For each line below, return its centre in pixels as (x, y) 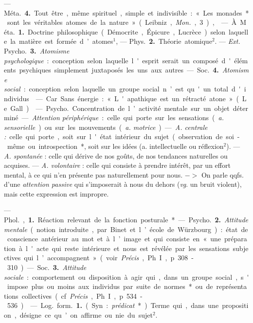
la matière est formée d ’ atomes (62, 41)
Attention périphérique (65, 117)
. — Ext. (227, 41)
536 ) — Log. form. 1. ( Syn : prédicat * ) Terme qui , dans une (113, 305)
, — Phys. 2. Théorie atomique (164, 41)
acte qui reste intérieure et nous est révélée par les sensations (133, 248)
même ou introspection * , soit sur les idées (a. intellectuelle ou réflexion (115, 146)
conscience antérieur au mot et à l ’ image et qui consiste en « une (114, 239)
